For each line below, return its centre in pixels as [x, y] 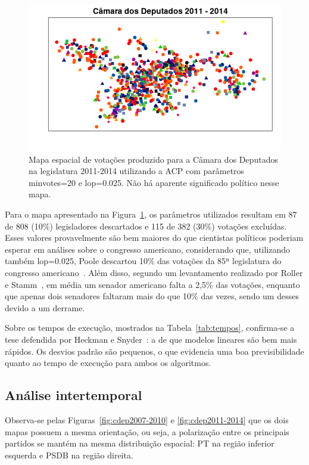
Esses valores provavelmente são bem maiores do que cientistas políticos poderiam [154, 238]
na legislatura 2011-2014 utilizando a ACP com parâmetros [137, 171]
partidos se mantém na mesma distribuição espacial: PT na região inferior [140, 443]
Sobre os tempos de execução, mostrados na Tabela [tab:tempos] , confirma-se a [150, 328]
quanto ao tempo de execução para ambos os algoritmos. [108, 363]
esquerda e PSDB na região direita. [69, 455]
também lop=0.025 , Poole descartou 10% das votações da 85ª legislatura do [143, 261]
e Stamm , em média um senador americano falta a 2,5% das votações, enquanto [152, 284]
